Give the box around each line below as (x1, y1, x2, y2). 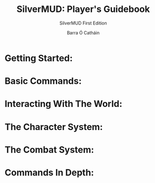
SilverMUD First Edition (59, 20, 108, 26)
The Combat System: (4, 144, 94, 155)
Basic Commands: (4, 75, 82, 87)
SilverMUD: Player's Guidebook (16, 3, 150, 15)
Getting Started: (4, 52, 73, 63)
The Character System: (4, 121, 103, 132)
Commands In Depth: (4, 166, 94, 178)
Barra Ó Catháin (66, 29, 100, 35)
